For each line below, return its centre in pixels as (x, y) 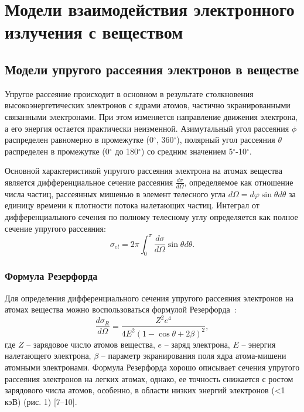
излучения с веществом (94, 32)
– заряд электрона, (197, 344)
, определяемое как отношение (239, 182)
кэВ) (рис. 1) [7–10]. (41, 401)
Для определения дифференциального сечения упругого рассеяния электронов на (149, 298)
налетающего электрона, (48, 356)
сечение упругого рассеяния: (55, 228)
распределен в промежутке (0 (57, 151)
